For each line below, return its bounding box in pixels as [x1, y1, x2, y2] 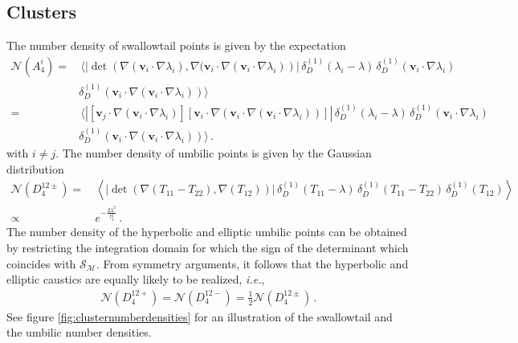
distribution [6, 160, 64, 177]
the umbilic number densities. [6, 324, 152, 341]
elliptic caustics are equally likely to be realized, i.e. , [6, 271, 265, 288]
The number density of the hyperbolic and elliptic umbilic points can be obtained [6, 223, 407, 240]
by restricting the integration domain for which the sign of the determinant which [6, 239, 409, 256]
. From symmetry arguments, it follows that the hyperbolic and [96, 255, 409, 272]
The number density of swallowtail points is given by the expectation [6, 37, 346, 54]
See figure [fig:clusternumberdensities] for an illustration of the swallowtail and [6, 308, 393, 325]
